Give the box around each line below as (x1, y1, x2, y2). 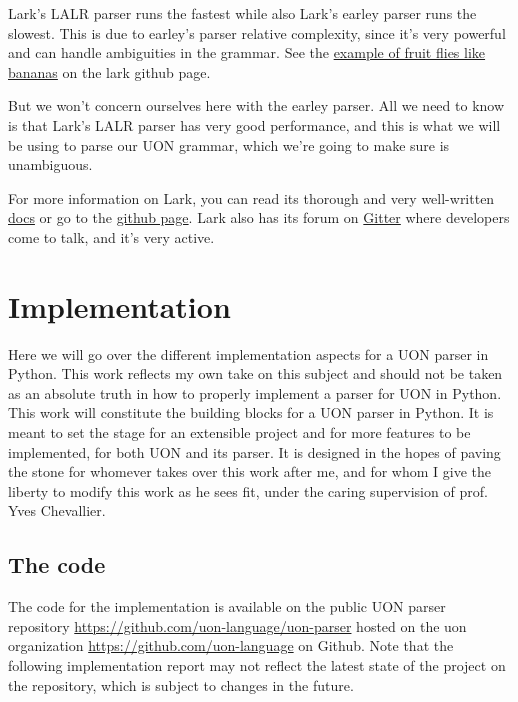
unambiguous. (8, 154, 93, 175)
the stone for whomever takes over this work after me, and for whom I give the (8, 461, 492, 482)
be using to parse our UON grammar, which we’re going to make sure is (8, 134, 450, 155)
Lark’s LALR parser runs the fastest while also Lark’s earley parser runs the (8, 3, 477, 23)
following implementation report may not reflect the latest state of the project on (8, 654, 506, 675)
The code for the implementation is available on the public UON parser (8, 596, 446, 617)
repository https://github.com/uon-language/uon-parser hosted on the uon (8, 615, 467, 636)
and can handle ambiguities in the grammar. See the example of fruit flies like (8, 42, 486, 63)
